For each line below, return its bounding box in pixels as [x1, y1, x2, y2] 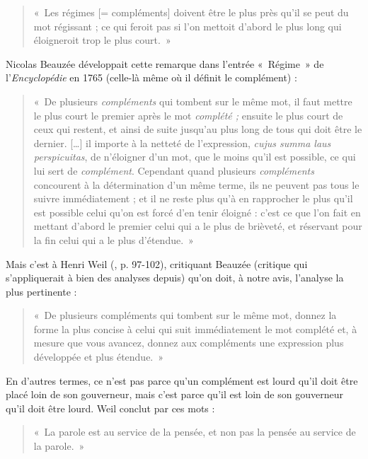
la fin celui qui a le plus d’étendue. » [33, 232, 194, 247]
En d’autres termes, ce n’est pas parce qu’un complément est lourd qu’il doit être [6, 373, 358, 388]
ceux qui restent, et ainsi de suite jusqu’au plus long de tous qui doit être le [33, 122, 362, 136]
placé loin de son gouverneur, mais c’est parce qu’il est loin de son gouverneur [6, 387, 343, 402]
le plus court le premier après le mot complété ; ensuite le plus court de [33, 108, 343, 122]
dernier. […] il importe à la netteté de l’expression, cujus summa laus [33, 135, 331, 150]
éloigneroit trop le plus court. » [33, 33, 171, 47]
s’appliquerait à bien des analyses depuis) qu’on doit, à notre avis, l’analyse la [6, 270, 344, 285]
